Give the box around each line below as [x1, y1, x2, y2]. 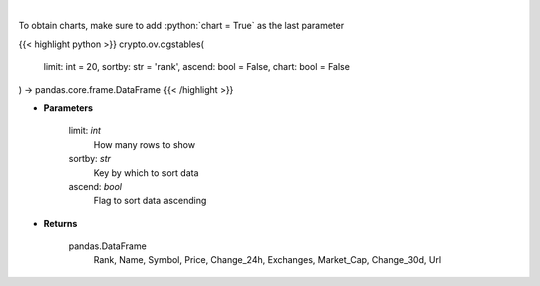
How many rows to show [93, 138, 195, 150]
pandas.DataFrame [68, 240, 147, 252]
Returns [43, 217, 78, 229]
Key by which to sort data [93, 166, 199, 179]
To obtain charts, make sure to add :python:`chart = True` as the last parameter [18, 20, 345, 32]
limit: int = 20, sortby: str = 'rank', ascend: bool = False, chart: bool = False [43, 61, 350, 73]
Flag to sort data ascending [93, 195, 207, 207]
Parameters [43, 101, 94, 114]
